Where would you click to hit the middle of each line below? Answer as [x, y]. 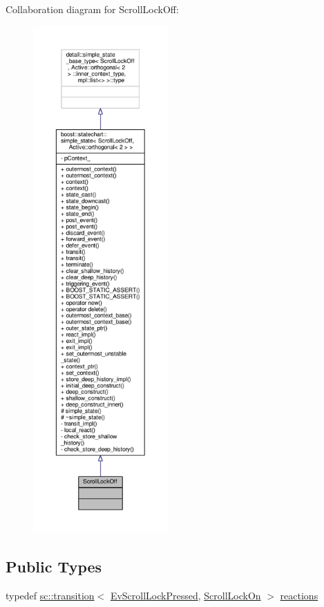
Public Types [54, 566]
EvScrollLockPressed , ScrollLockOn [185, 595]
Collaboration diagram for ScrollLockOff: [92, 9]
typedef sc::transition [50, 595]
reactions [299, 595]
